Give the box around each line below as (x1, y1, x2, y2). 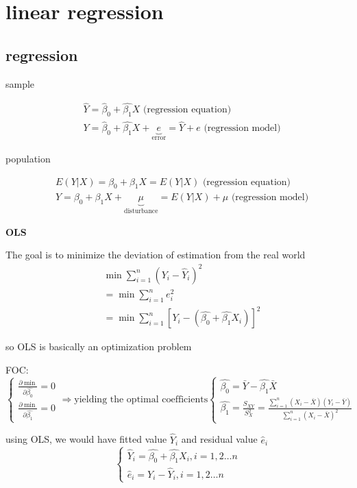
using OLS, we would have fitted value (5, 432, 167, 446)
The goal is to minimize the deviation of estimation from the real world (5, 247, 306, 262)
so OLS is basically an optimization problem (5, 339, 192, 354)
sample (5, 76, 35, 90)
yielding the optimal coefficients (74, 394, 208, 404)
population (5, 151, 51, 165)
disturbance (123, 208, 158, 215)
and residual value (181, 432, 258, 446)
